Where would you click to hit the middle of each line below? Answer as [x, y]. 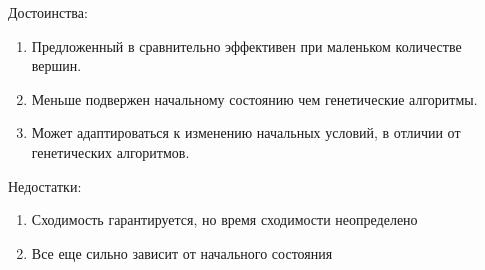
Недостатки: [45, 185]
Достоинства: [48, 12]
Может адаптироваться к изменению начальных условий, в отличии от [246, 132]
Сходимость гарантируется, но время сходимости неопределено [224, 219]
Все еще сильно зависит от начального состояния [182, 252]
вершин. [56, 65]
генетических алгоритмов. [110, 151]
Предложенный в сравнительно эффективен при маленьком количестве [246, 45]
